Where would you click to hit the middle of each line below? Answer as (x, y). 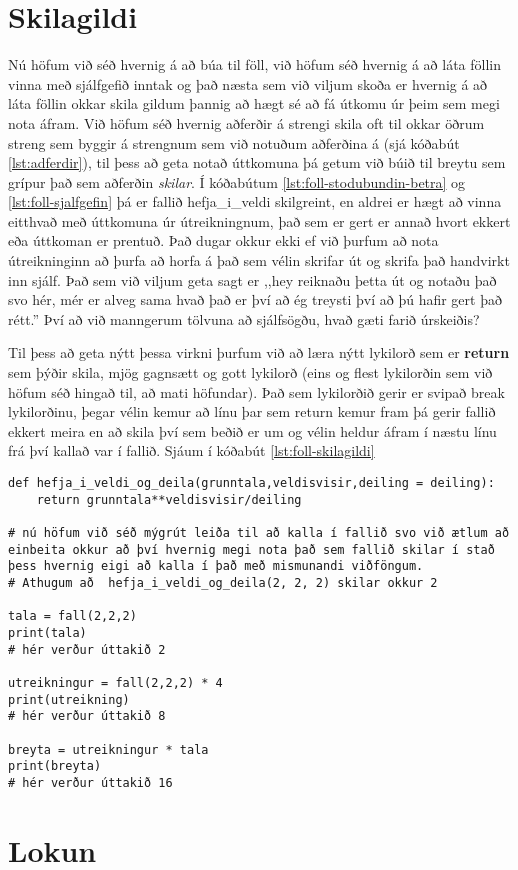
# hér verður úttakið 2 (87, 649)
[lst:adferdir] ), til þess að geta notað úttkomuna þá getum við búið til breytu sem (257, 162)
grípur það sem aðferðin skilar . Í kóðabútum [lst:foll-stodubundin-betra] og (237, 181)
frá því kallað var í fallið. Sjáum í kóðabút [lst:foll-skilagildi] (191, 450)
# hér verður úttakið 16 (90, 782)
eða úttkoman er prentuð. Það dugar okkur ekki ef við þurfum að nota (223, 240)
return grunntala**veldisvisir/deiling (169, 499)
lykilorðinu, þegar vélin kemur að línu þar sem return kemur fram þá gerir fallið (252, 411)
